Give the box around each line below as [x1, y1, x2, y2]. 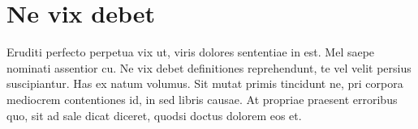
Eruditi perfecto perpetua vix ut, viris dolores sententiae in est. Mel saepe [6, 44, 375, 60]
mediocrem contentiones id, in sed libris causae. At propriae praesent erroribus [6, 90, 398, 107]
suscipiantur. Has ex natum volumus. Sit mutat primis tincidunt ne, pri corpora [6, 75, 403, 92]
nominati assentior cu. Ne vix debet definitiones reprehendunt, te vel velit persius [6, 59, 412, 76]
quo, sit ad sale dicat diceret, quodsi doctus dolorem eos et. [6, 106, 302, 123]
